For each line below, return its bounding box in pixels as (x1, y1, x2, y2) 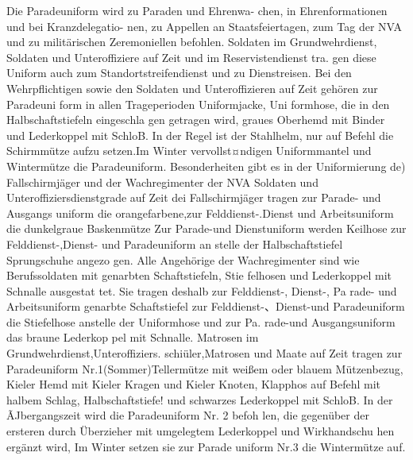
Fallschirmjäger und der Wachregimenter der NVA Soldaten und (6, 173, 318, 190)
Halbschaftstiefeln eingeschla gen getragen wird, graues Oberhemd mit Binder (6, 111, 385, 128)
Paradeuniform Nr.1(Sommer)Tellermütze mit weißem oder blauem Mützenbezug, (6, 360, 403, 377)
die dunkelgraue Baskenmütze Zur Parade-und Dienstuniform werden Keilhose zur (6, 220, 407, 237)
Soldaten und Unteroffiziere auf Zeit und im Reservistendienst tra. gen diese (6, 48, 376, 65)
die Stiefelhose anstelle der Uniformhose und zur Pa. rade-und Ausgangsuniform (6, 313, 396, 330)
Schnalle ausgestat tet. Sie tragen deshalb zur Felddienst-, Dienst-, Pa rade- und (6, 282, 397, 299)
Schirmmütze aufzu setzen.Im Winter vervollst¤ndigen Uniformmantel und (6, 142, 372, 159)
